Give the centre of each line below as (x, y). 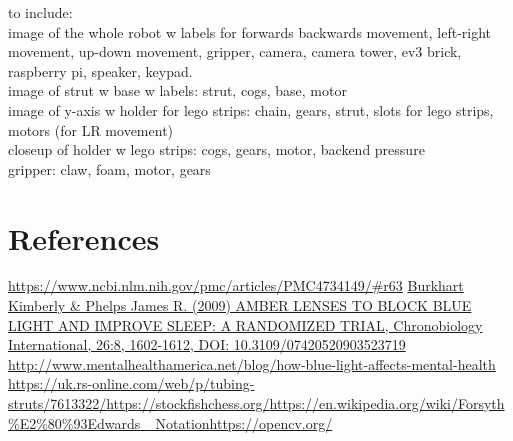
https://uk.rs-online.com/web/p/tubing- (131, 383)
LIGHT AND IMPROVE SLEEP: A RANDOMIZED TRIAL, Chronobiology (245, 324)
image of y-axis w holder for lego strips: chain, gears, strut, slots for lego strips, (251, 109)
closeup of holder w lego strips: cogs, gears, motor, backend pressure (216, 149)
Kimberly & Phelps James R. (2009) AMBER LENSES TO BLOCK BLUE (240, 305)
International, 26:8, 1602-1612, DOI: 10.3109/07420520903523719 (207, 344)
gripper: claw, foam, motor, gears (109, 168)
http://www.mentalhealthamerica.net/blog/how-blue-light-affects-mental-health (252, 363)
